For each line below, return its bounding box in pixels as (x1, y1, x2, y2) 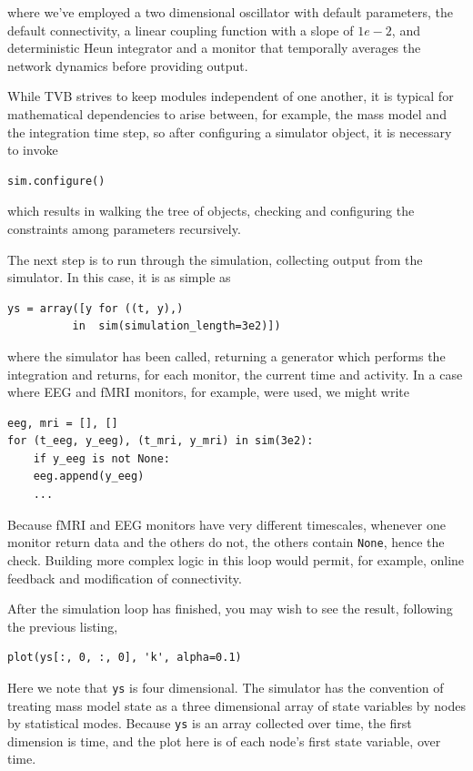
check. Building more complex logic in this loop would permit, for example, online (7, 550, 465, 569)
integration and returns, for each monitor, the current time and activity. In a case (7, 364, 463, 383)
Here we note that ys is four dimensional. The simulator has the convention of (7, 677, 444, 696)
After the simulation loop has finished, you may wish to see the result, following (7, 599, 453, 618)
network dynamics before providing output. (7, 56, 248, 75)
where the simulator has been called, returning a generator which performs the (7, 346, 446, 365)
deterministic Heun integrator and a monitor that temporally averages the (7, 38, 421, 57)
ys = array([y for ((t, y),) (7, 301, 184, 315)
